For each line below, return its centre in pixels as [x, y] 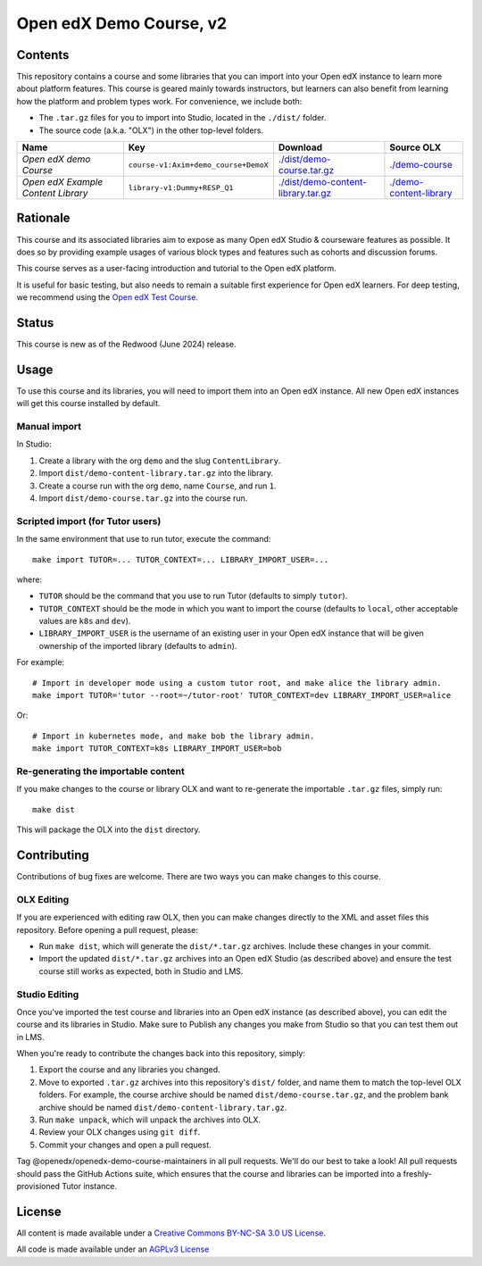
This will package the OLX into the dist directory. [108, 829]
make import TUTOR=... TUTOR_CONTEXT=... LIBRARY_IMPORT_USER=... [181, 559]
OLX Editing [43, 899]
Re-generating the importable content [100, 770]
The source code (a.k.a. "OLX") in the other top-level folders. [151, 130]
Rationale [43, 218]
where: [29, 579]
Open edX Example [62, 182]
